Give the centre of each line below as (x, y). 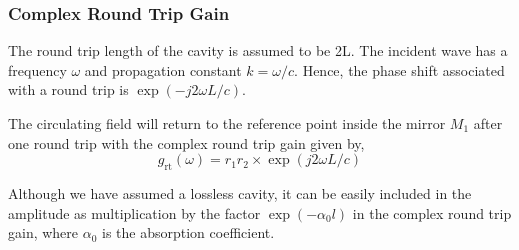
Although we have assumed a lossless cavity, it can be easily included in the (240, 192)
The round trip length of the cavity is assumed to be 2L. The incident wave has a (258, 50)
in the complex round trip (432, 212)
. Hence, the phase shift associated (399, 69)
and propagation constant (163, 69)
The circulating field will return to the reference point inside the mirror (227, 123)
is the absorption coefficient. (188, 232)
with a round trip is (68, 89)
